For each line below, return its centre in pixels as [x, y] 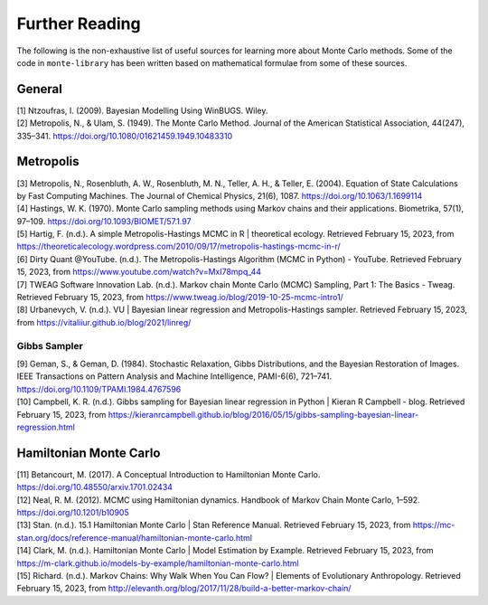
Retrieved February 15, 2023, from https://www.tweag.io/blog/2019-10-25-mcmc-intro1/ [180, 298]
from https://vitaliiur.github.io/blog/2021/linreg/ [104, 322]
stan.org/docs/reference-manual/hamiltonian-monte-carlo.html [135, 537]
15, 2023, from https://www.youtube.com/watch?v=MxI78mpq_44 [139, 272]
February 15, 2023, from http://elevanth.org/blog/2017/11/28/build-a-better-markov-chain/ [184, 589]
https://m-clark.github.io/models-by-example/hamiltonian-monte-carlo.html [158, 563]
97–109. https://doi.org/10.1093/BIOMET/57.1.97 [104, 221]
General [40, 89]
